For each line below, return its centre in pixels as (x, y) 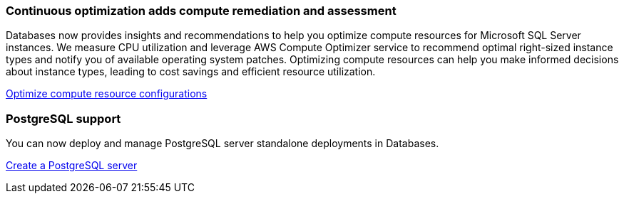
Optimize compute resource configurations (107, 94)
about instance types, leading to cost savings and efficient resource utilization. (191, 72)
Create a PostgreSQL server (72, 166)
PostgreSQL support (63, 118)
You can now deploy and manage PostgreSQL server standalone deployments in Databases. (223, 144)
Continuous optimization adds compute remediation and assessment (201, 11)
